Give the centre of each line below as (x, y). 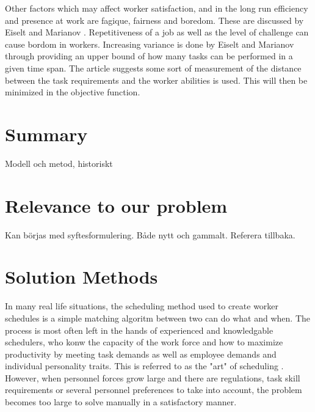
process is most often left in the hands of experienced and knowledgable (139, 330)
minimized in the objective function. (73, 92)
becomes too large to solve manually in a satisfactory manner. (121, 402)
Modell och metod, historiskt (59, 163)
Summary (46, 134)
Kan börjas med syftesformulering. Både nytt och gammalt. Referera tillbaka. (150, 234)
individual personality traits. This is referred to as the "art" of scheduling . (144, 366)
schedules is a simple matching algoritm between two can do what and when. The (158, 318)
